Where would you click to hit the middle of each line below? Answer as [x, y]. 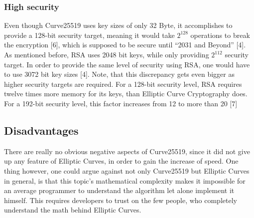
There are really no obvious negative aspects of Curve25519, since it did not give [127, 151]
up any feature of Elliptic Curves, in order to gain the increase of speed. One [121, 161]
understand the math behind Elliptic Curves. [73, 210]
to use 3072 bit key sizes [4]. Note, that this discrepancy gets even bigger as [119, 74]
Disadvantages [41, 130]
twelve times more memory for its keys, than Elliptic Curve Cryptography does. [126, 94]
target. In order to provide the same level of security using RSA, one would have [127, 64]
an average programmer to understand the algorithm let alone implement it [119, 190]
